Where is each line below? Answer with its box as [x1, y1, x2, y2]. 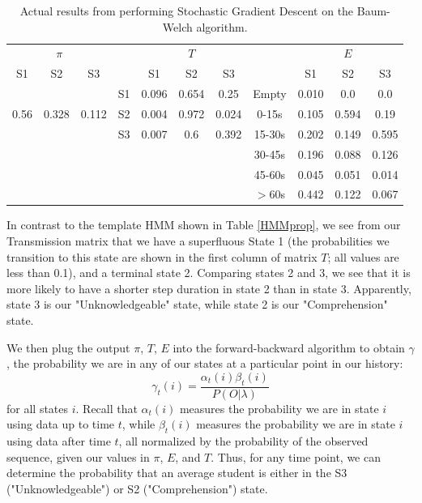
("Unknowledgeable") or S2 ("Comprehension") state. [6, 480, 268, 497]
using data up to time [6, 416, 115, 433]
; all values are [327, 248, 399, 265]
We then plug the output [6, 339, 130, 356]
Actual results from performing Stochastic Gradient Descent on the [19, 2, 354, 19]
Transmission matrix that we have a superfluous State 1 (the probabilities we [6, 232, 390, 249]
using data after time [6, 433, 111, 449]
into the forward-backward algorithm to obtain [173, 339, 405, 356]
